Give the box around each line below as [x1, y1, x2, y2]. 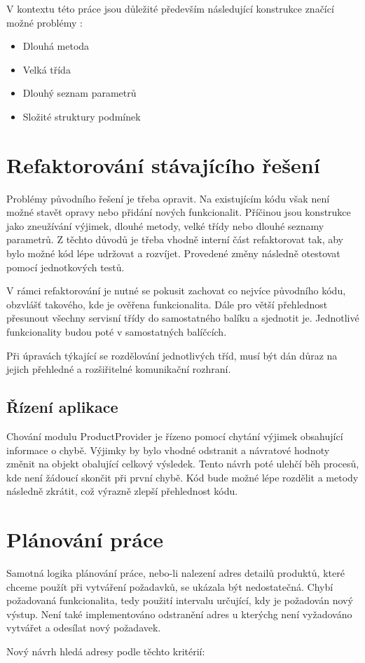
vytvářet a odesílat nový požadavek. [6, 620, 161, 635]
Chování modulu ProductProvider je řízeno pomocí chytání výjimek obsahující [6, 429, 343, 444]
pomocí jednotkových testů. [6, 259, 125, 274]
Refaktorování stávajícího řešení [6, 150, 320, 179]
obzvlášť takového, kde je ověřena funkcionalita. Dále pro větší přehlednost [6, 296, 328, 311]
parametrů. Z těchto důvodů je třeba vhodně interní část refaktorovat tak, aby [6, 232, 344, 247]
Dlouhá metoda [22, 39, 90, 53]
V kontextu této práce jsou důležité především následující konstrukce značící [6, 1, 334, 15]
